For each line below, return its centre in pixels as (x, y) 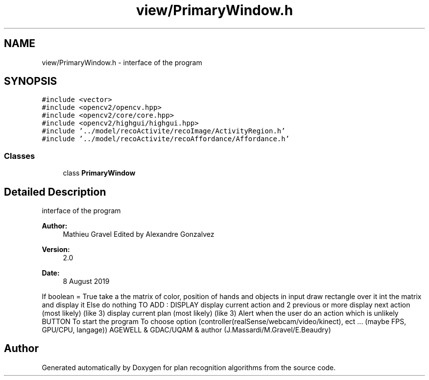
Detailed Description (55, 192)
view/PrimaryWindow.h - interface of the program (122, 62)
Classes (20, 156)
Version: (56, 250)
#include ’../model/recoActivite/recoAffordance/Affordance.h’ (166, 139)
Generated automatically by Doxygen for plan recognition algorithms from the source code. (189, 367)
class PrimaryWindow (99, 173)
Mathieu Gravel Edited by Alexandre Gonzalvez (139, 234)
